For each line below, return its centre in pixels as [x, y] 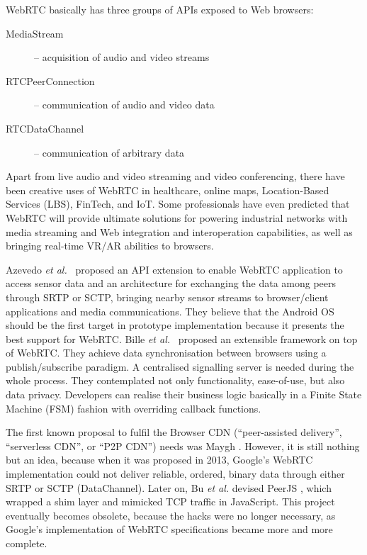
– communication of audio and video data [124, 105]
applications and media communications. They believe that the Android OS [170, 311]
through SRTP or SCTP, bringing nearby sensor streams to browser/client [167, 297]
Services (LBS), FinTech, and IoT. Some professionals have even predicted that [178, 204]
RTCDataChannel [45, 128]
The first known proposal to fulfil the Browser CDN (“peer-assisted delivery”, [174, 432]
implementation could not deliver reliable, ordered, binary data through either [175, 474]
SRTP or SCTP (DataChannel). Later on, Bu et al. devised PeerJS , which [169, 487]
